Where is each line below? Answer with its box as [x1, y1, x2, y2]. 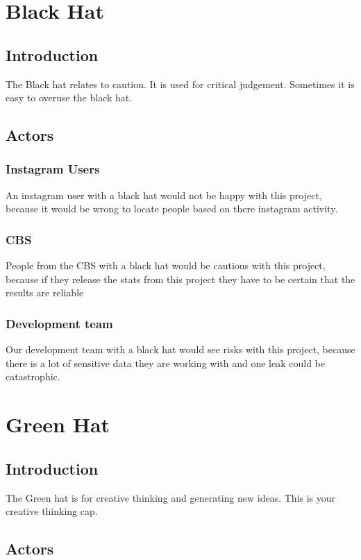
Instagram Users [6, 160, 100, 178]
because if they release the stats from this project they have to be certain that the [6, 271, 355, 286]
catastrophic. [6, 369, 60, 384]
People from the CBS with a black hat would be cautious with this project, [6, 258, 326, 273]
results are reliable [6, 285, 84, 300]
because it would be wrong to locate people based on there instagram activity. [6, 201, 338, 216]
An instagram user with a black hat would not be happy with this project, [6, 187, 322, 202]
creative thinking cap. [6, 504, 98, 518]
